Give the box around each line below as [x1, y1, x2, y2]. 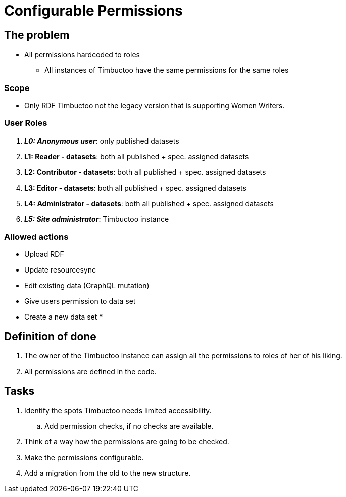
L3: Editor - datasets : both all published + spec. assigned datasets [24, 183, 246, 192]
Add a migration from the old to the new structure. [24, 469, 191, 478]
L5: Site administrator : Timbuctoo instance [24, 214, 169, 223]
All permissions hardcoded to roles [24, 50, 140, 59]
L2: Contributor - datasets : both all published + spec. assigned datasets [24, 167, 266, 176]
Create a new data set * [24, 312, 103, 322]
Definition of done [4, 330, 96, 343]
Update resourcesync [24, 265, 96, 275]
